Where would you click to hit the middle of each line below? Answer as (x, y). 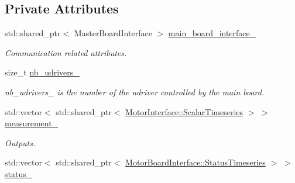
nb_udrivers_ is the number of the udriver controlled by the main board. (135, 91)
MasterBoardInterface (113, 33)
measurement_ (32, 123)
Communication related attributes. (66, 52)
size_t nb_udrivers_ (42, 72)
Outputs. (20, 142)
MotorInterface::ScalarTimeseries (184, 111)
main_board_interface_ (212, 33)
